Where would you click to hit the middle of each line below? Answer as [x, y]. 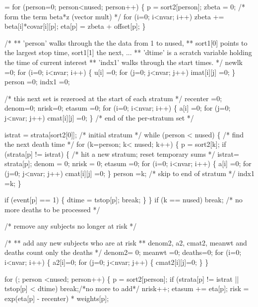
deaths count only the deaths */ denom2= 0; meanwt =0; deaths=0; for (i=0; [123, 252]
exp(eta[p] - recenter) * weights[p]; [57, 298]
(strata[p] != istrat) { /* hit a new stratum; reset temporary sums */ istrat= [122, 153]
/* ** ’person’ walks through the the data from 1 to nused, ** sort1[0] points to [126, 42]
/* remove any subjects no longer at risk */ [71, 226]
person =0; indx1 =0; [37, 82]
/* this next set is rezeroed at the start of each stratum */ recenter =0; [113, 98]
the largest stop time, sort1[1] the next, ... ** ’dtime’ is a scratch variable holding [128, 52]
